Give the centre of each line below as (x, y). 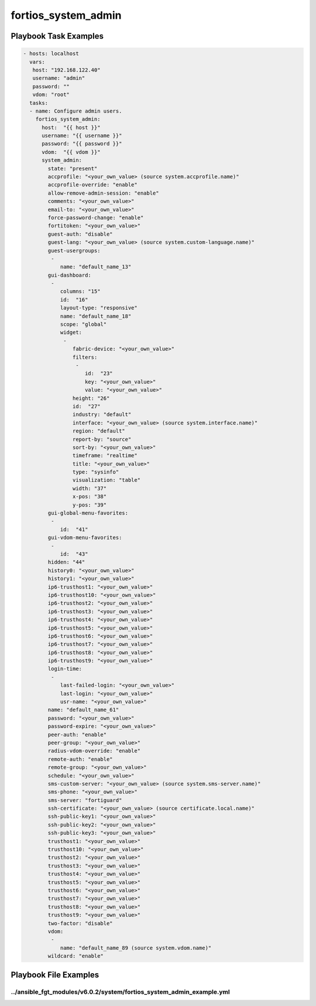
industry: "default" (102, 414)
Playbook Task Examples (57, 36)
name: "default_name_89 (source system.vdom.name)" (136, 948)
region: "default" (99, 431)
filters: (85, 357)
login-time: (65, 669)
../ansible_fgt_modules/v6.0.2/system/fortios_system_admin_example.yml (121, 992)
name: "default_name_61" (83, 710)
